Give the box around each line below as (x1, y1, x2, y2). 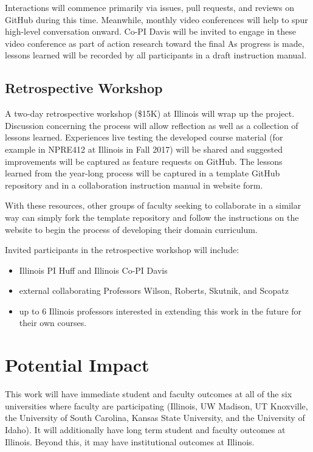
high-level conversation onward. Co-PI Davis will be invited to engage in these (5, 25, 297, 38)
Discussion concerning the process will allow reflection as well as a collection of (5, 119, 298, 131)
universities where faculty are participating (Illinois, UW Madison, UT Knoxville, (5, 399, 308, 412)
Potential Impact (5, 352, 150, 377)
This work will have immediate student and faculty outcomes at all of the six (5, 388, 292, 400)
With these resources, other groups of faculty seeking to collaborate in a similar (5, 199, 301, 212)
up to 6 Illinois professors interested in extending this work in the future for (19, 304, 302, 317)
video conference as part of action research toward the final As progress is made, (5, 37, 304, 49)
